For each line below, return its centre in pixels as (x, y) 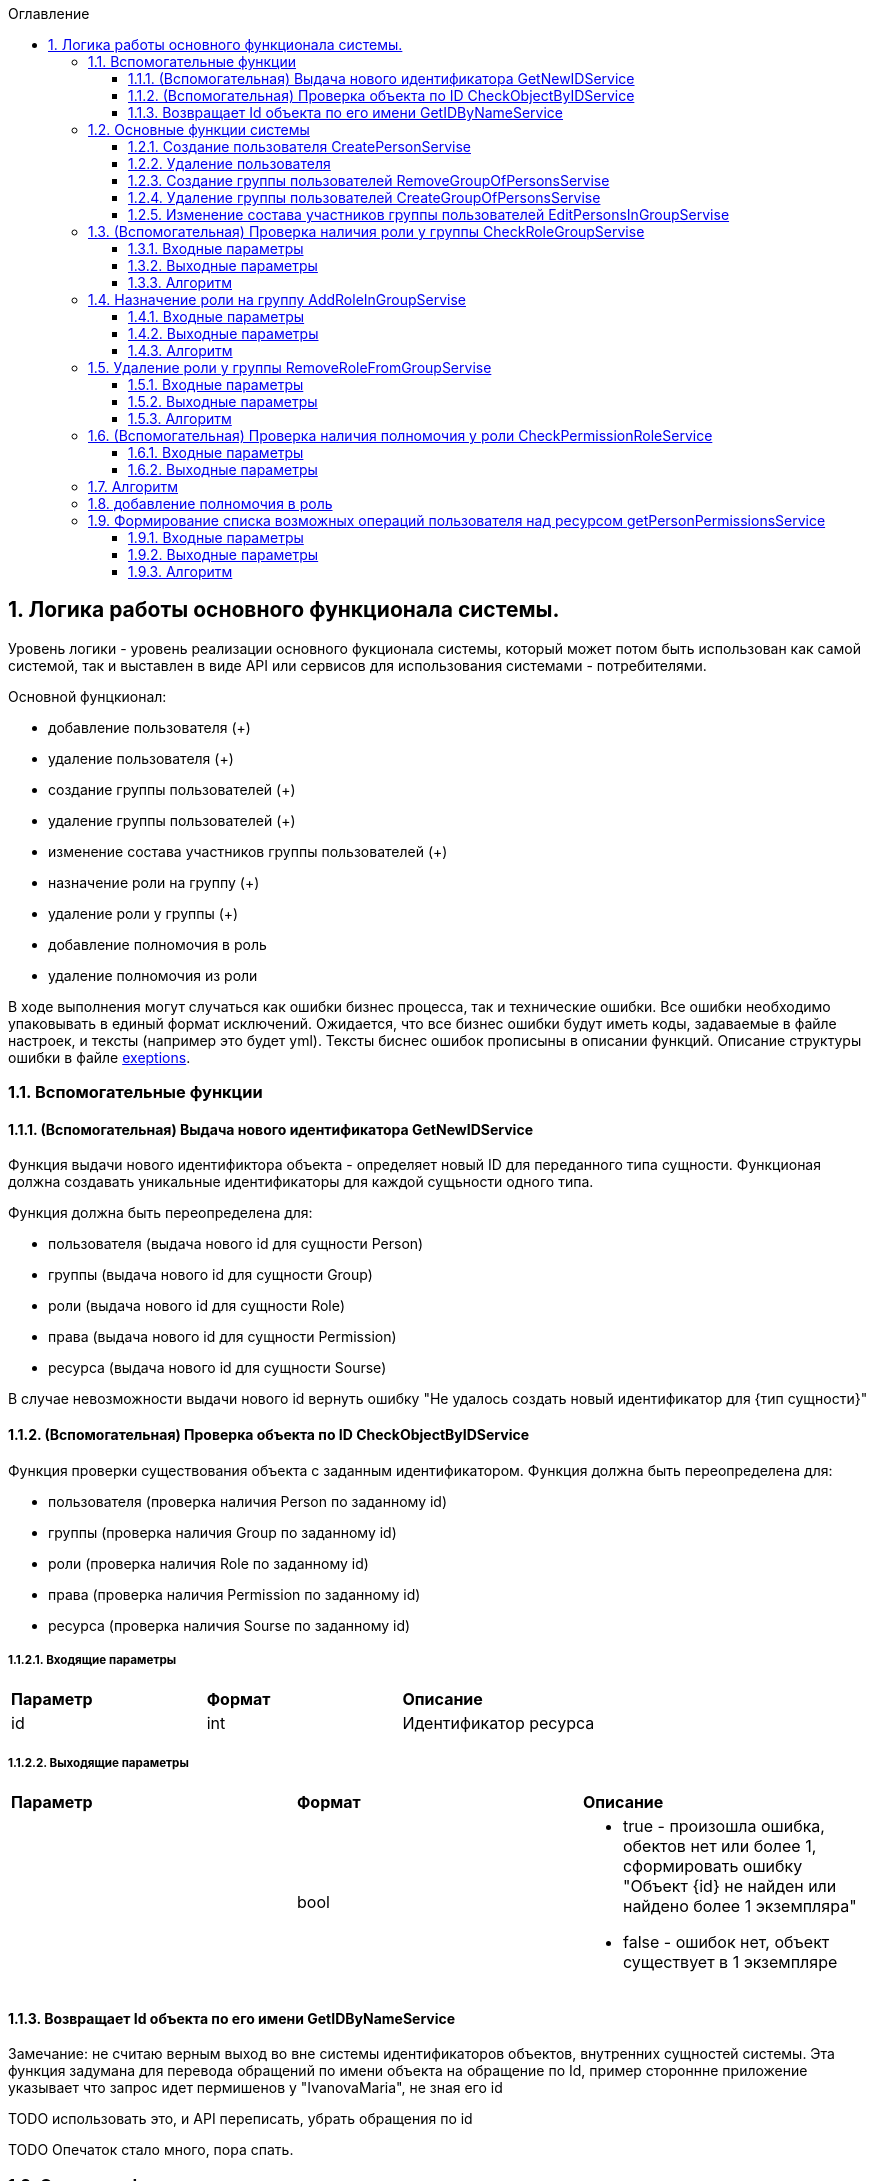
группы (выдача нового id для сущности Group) (210, 1275)
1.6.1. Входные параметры (216, 452)
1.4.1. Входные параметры (216, 316)
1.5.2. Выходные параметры (223, 401)
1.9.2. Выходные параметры (223, 554)
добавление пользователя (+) (149, 727)
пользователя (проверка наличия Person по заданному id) (248, 1501)
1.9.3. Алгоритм (180, 571)
